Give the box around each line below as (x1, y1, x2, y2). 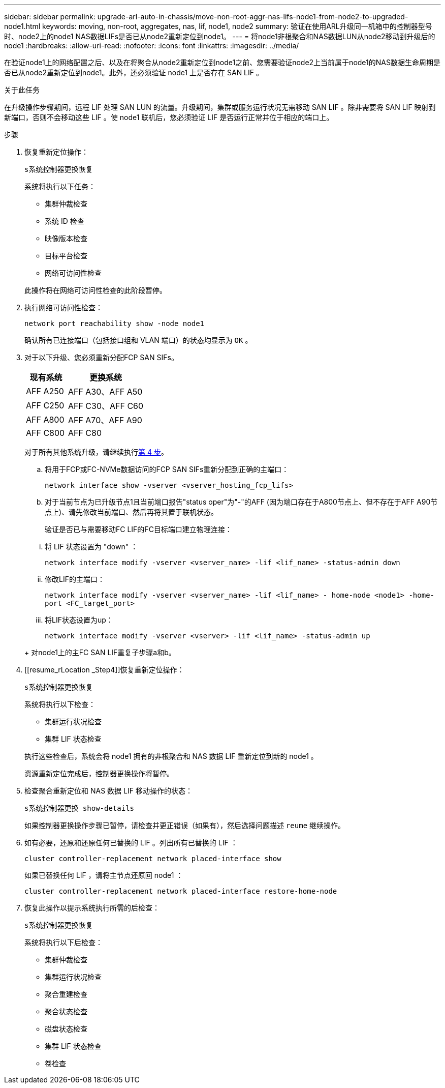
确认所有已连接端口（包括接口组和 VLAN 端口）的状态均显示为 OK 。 (24, 336, 252, 344)
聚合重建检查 (45, 990, 87, 998)
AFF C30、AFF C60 (68, 401, 144, 411)
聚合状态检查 (45, 1007, 87, 1016)
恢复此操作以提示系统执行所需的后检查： (24, 903, 160, 912)
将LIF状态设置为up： (45, 615, 113, 624)
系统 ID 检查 (45, 217, 84, 225)
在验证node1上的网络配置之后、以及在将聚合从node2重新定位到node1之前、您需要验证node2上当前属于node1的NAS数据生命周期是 (4, 58, 440, 67)
